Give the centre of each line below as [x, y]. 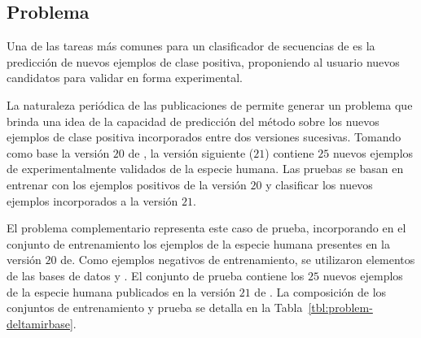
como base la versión [58, 152]
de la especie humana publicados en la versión [121, 291]
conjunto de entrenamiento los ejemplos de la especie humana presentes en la [198, 243]
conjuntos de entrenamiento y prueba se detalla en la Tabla [155, 308]
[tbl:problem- [340, 308]
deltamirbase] [40, 323]
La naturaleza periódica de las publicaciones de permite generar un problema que [210, 104]
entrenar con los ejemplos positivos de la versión [127, 184]
